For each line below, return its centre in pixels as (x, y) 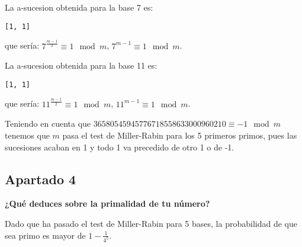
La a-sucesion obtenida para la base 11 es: (81, 65)
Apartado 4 (41, 179)
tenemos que (27, 135)
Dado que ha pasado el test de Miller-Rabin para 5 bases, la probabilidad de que (151, 223)
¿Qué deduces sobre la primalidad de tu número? (107, 203)
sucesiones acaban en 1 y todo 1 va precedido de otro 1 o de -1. (120, 147)
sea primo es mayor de (45, 235)
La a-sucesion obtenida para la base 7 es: (79, 7)
